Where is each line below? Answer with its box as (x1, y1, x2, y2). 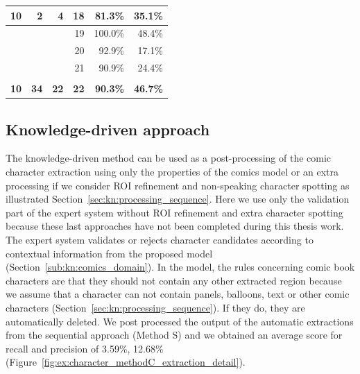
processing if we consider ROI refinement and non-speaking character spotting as (6, 178, 350, 192)
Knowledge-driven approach (6, 118, 210, 139)
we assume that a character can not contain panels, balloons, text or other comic (6, 287, 350, 301)
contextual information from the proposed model (6, 246, 213, 260)
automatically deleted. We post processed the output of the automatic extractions (6, 314, 354, 328)
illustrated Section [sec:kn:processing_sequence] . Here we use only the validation (6, 192, 350, 206)
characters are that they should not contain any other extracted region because (6, 273, 342, 287)
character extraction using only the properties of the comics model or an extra (6, 164, 338, 179)
